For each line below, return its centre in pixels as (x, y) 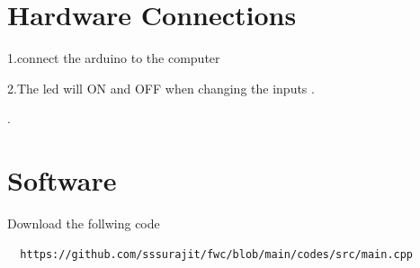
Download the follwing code (84, 223)
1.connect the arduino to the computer (114, 58)
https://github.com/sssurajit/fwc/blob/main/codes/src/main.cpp (217, 254)
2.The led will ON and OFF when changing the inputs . (161, 88)
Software (62, 180)
